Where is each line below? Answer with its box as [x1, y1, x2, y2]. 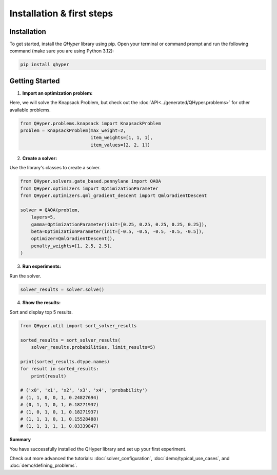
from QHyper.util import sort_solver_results [20, 323, 137, 328]
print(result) [31, 373, 67, 379]
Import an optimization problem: [22, 90, 93, 96]
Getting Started [9, 76, 60, 85]
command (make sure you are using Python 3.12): [9, 48, 114, 54]
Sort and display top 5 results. [9, 309, 73, 315]
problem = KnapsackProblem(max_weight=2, [20, 128, 126, 133]
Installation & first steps [9, 8, 113, 19]
